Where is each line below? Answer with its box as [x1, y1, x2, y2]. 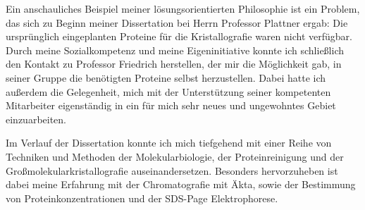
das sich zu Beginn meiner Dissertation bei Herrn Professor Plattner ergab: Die [6, 15, 348, 30]
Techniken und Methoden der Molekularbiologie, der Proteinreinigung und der [6, 149, 344, 163]
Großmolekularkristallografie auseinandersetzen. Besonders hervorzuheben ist [6, 163, 338, 178]
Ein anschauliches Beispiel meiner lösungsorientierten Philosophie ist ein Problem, [6, 1, 360, 16]
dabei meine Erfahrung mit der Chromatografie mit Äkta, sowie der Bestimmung [6, 177, 356, 192]
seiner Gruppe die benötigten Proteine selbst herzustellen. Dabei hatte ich [6, 70, 326, 85]
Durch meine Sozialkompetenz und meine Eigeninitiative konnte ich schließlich [6, 42, 345, 57]
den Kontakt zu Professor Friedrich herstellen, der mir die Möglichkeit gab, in [6, 56, 342, 71]
